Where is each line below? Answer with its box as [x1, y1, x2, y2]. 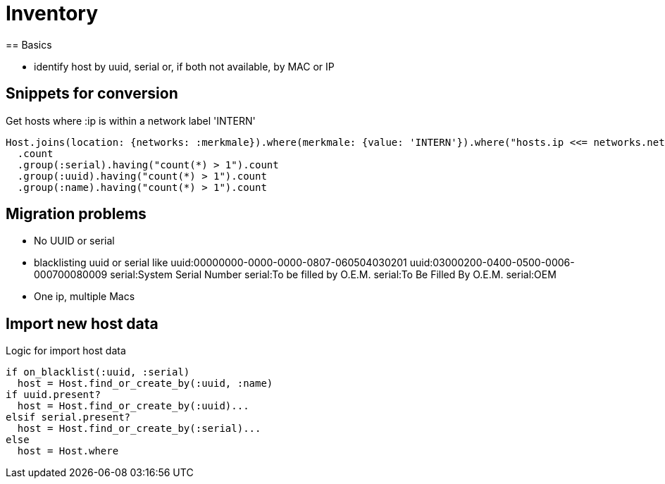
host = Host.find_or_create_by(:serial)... [17, 423, 261, 435]
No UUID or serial [34, 235, 115, 247]
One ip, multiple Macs [34, 290, 135, 303]
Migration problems [6, 205, 147, 223]
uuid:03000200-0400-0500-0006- [409, 256, 575, 269]
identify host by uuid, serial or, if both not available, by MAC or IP [34, 60, 335, 73]
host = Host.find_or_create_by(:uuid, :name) [17, 378, 273, 390]
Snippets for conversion [6, 85, 178, 103]
